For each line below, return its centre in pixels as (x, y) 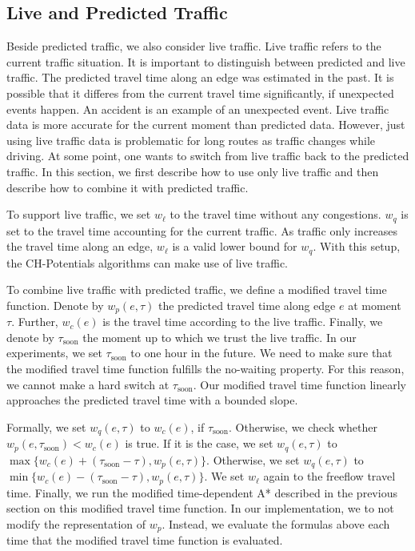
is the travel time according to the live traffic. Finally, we (243, 322)
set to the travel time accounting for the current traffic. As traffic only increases (202, 230)
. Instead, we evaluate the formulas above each (276, 523)
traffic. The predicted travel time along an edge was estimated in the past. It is (200, 77)
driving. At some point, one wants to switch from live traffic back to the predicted (208, 156)
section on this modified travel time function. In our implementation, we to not (200, 508)
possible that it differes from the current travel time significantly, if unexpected (200, 93)
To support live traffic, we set (79, 214)
